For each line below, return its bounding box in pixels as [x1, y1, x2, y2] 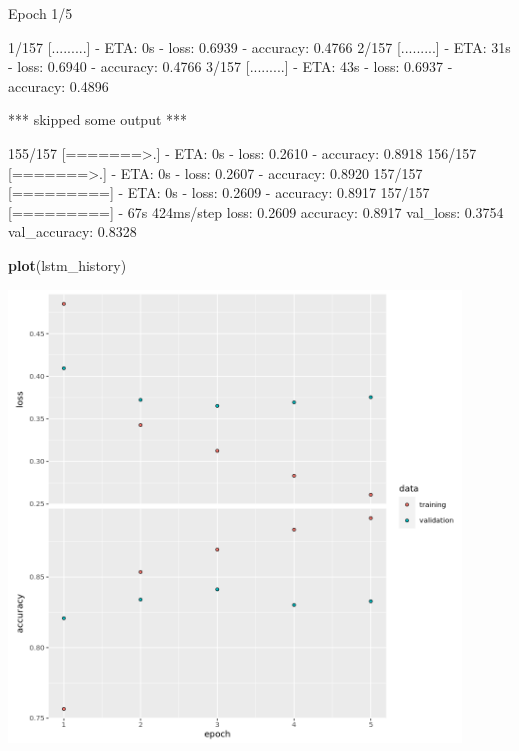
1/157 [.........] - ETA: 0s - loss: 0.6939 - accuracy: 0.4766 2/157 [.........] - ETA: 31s [8, 36, 511, 57]
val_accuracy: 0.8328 [8, 221, 137, 242]
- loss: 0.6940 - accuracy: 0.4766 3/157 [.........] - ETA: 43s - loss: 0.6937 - [8, 56, 453, 77]
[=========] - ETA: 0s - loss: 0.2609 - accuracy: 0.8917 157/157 [8, 182, 430, 203]
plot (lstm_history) [8, 254, 127, 275]
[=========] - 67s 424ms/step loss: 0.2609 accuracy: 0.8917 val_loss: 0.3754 [8, 201, 504, 222]
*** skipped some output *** [8, 109, 188, 130]
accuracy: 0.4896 [8, 75, 109, 96]
